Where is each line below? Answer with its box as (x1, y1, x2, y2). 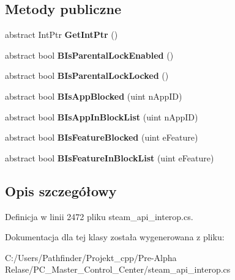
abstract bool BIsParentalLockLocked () (5, 69, 169, 82)
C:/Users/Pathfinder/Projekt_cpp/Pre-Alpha (5, 251, 177, 263)
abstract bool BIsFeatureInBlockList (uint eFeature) (5, 151, 214, 164)
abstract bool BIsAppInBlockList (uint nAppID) (5, 110, 198, 123)
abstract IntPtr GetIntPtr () (5, 28, 118, 41)
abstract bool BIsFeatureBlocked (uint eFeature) (5, 131, 198, 144)
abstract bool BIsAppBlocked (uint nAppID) (5, 89, 182, 102)
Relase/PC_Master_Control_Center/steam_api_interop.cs (5, 263, 231, 276)
